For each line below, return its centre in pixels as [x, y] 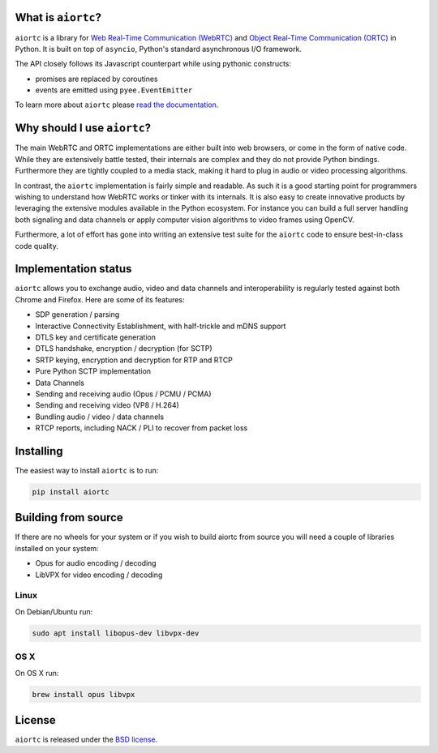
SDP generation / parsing [77, 314]
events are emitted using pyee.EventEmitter [114, 90]
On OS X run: [37, 673]
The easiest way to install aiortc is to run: [87, 471]
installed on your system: [57, 548]
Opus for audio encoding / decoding [96, 563]
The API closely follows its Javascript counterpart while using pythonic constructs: [153, 64]
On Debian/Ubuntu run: [54, 611]
